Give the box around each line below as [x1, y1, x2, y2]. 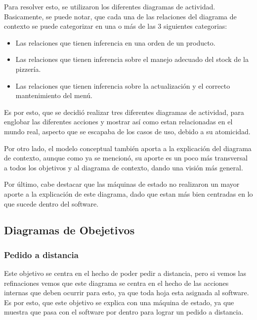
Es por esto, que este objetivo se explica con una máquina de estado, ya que [4, 297, 234, 307]
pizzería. [15, 63, 41, 74]
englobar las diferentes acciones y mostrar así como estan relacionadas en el [4, 116, 233, 127]
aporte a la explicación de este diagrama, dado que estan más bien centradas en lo [4, 188, 253, 199]
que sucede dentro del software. [4, 198, 99, 209]
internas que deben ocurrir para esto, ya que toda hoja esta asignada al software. [4, 287, 249, 298]
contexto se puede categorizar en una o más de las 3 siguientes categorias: [4, 21, 227, 31]
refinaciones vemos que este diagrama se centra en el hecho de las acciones [4, 277, 229, 288]
